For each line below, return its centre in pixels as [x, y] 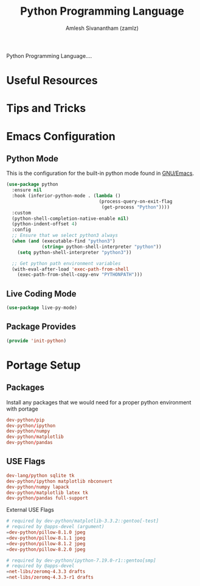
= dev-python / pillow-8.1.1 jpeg [46, 538]
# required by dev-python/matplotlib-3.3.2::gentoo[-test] [83, 521]
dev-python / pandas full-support [47, 498]
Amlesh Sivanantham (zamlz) [102, 28]
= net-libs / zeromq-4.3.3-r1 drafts [50, 577]
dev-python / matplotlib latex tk [47, 492]
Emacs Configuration [61, 136]
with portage [22, 409]
